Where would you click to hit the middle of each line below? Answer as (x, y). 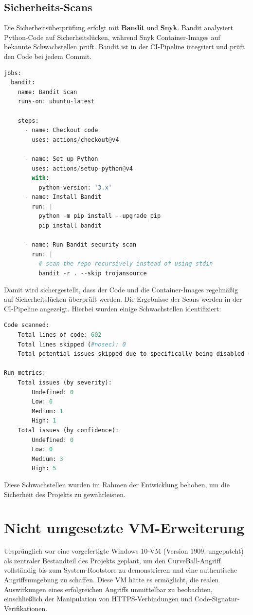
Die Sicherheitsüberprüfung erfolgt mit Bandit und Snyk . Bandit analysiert (118, 28)
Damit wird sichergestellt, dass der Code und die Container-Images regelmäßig (121, 289)
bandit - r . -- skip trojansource (93, 274)
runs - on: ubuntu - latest (56, 102)
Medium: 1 (47, 411)
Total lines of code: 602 (60, 335)
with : (41, 178)
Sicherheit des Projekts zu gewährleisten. (65, 494)
